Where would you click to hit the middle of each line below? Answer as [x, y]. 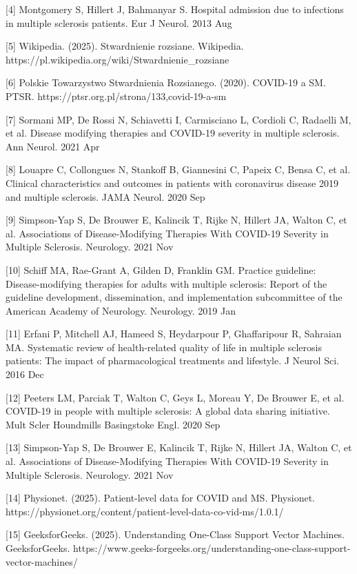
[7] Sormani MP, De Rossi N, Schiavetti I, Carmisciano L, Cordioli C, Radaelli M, [178, 119]
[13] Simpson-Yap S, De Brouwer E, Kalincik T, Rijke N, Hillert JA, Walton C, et [179, 447]
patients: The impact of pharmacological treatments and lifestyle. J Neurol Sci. [172, 360]
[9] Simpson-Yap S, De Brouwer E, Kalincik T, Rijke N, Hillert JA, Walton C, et [176, 220]
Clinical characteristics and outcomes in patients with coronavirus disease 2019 [172, 182]
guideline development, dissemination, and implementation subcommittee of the [174, 297]
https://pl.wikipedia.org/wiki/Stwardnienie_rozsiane [118, 59]
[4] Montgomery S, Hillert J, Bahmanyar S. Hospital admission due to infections [175, 9]
